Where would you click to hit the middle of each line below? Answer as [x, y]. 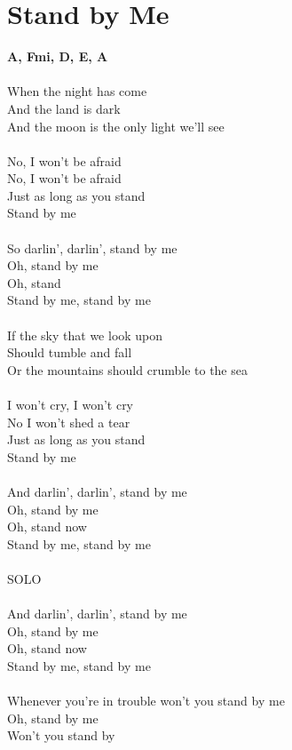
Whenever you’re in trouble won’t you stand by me [146, 701]
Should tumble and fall [70, 352]
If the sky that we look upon [85, 335]
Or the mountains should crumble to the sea [127, 369]
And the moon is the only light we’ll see [116, 126]
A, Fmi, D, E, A [58, 56]
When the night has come [77, 91]
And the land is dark [64, 108]
